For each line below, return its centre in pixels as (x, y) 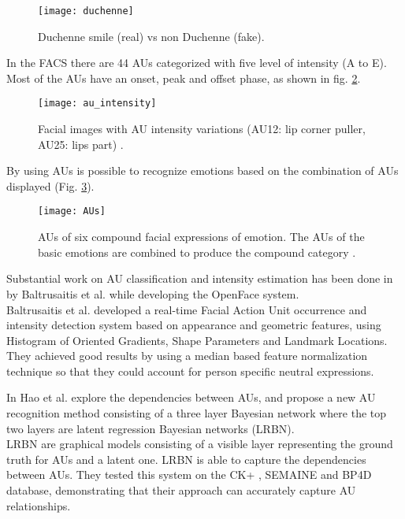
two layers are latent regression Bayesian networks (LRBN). (150, 428)
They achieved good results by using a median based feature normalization (187, 356)
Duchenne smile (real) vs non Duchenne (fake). (151, 36)
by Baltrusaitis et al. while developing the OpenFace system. (153, 293)
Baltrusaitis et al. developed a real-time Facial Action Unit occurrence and (187, 309)
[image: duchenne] (86, 11)
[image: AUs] (72, 211)
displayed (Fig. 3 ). (50, 185)
